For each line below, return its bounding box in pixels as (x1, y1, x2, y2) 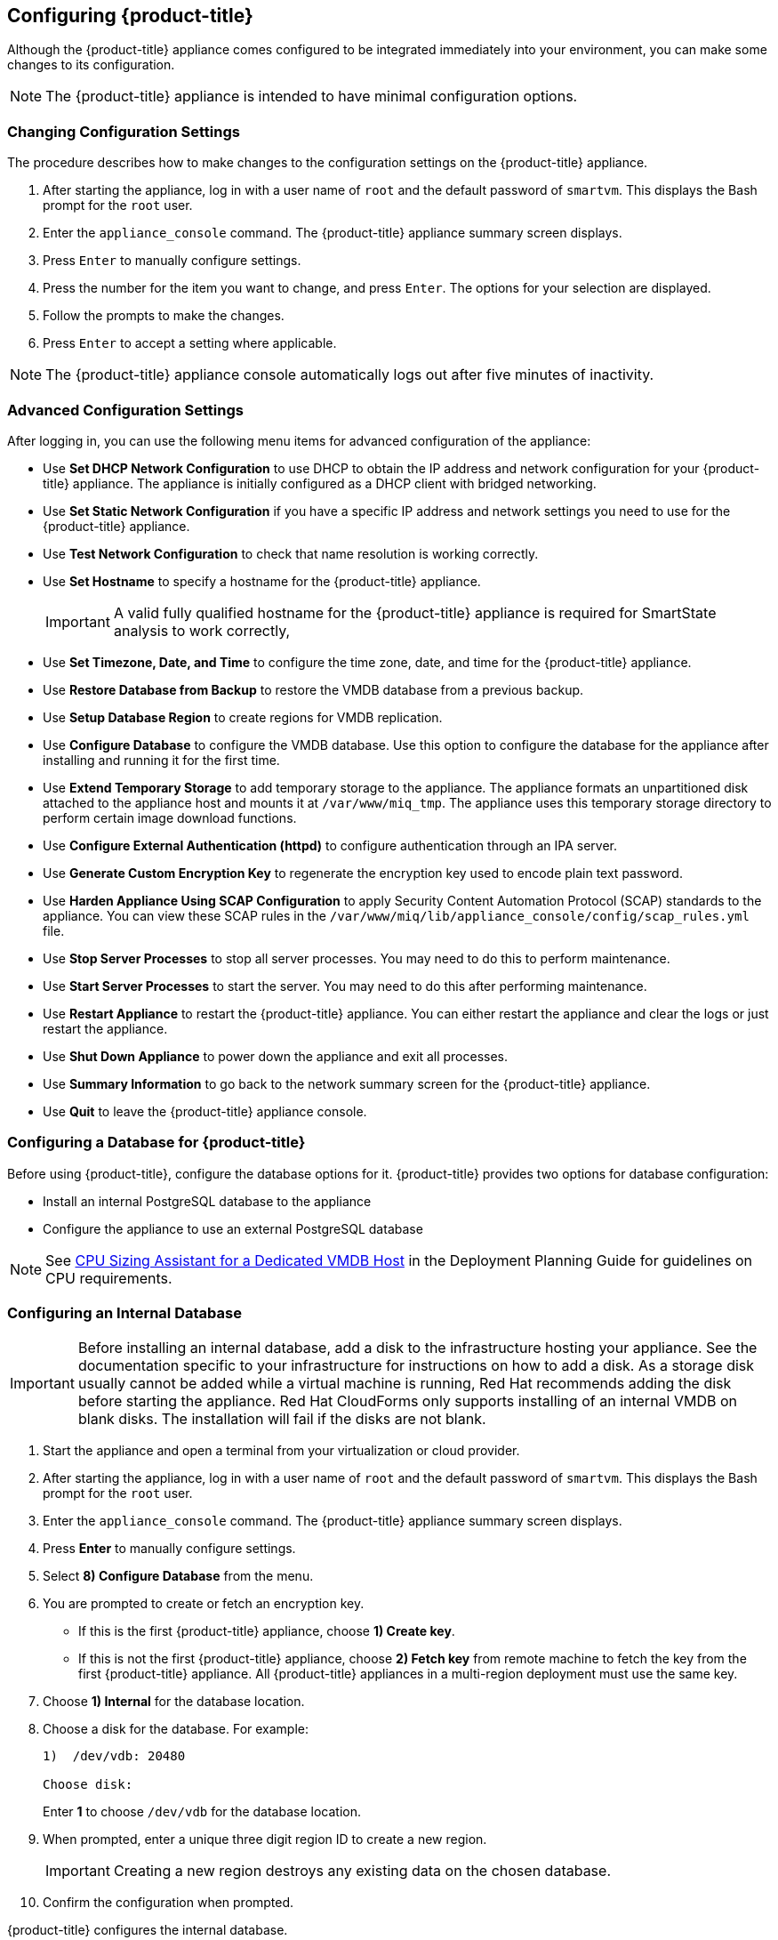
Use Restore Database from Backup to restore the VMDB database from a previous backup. (43, 681, 584, 697)
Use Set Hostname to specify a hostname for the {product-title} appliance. (43, 573, 481, 589)
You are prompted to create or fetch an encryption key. (43, 1596, 365, 1612)
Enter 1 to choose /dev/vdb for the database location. (43, 1804, 361, 1820)
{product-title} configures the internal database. (7, 1922, 288, 1938)
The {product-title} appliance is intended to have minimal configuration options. (45, 87, 578, 106)
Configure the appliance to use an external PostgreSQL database (43, 1220, 423, 1236)
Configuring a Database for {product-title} (7, 1133, 306, 1152)
